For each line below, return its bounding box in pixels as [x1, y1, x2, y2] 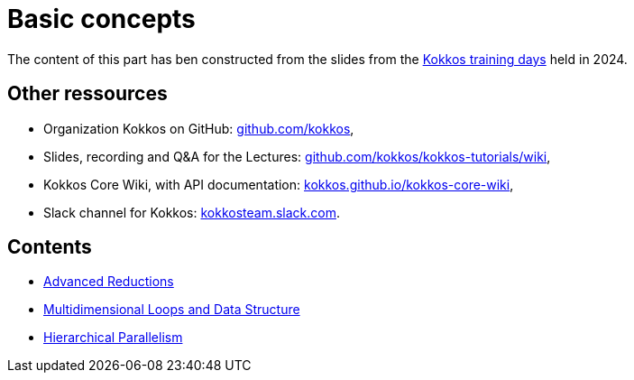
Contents [7, 236, 92, 259]
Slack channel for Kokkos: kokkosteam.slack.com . [43, 204, 341, 220]
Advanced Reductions [43, 273, 174, 290]
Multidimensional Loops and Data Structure [43, 301, 300, 318]
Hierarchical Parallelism [43, 329, 183, 346]
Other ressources [7, 82, 168, 106]
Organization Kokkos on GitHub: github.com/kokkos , [43, 120, 354, 136]
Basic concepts [7, 4, 196, 34]
